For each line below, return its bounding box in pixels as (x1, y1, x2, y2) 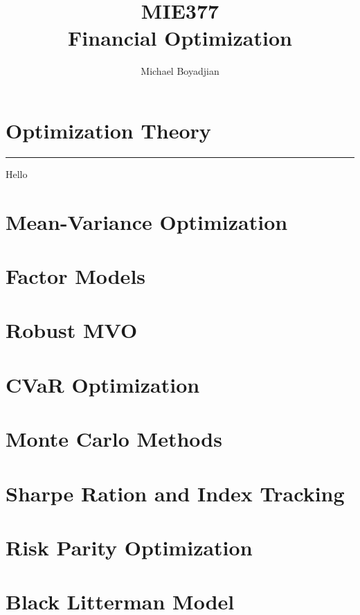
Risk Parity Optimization (6, 533, 253, 561)
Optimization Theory (6, 116, 211, 144)
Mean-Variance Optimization (6, 207, 288, 235)
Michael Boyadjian (141, 64, 219, 78)
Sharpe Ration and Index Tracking (6, 479, 345, 507)
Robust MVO (6, 316, 138, 344)
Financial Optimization (68, 24, 292, 52)
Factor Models (6, 262, 146, 289)
